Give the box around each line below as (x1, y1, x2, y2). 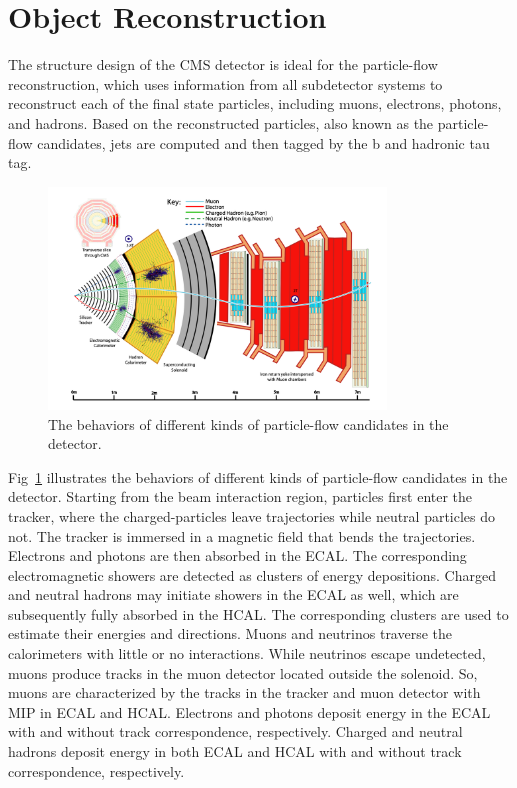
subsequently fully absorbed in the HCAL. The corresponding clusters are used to (8, 603, 509, 624)
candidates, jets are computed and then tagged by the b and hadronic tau (37, 132, 490, 153)
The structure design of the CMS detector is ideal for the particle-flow (8, 54, 438, 75)
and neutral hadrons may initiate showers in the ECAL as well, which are (8, 584, 459, 605)
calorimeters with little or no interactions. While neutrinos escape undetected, (8, 643, 486, 664)
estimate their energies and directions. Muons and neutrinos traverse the (8, 623, 453, 644)
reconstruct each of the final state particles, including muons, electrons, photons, (8, 93, 502, 114)
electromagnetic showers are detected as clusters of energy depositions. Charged (8, 564, 496, 585)
